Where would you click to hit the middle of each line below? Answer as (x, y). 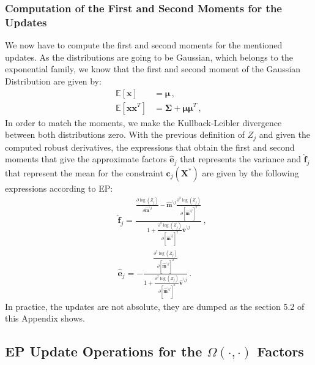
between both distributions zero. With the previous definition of (125, 134)
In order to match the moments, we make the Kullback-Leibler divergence (143, 122)
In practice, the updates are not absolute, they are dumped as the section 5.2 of (155, 306)
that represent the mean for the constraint (84, 173)
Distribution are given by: (53, 81)
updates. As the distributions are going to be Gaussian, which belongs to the (149, 57)
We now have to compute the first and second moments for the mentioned (144, 45)
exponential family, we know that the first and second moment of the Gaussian (153, 69)
